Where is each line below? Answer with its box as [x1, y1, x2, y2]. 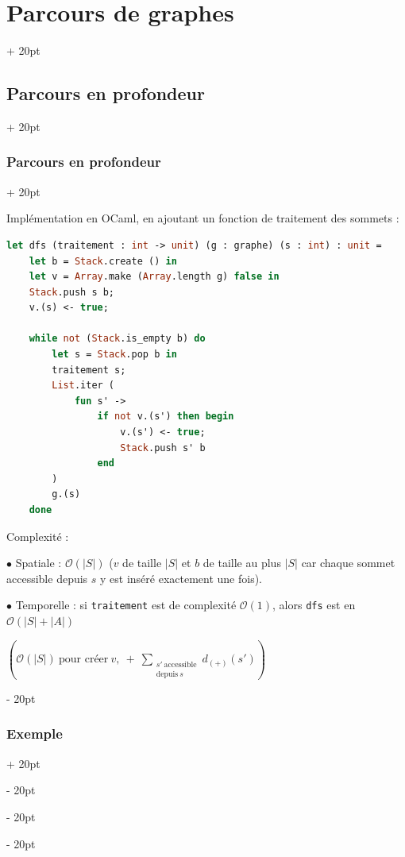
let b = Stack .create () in [29, 255, 177, 267]
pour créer [58, 654, 109, 666]
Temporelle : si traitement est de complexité [15, 596, 237, 613]
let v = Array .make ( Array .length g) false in [29, 271, 280, 283]
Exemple [6, 724, 63, 743]
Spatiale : [15, 554, 62, 571]
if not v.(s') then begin [97, 411, 234, 423]
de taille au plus [202, 554, 281, 571]
